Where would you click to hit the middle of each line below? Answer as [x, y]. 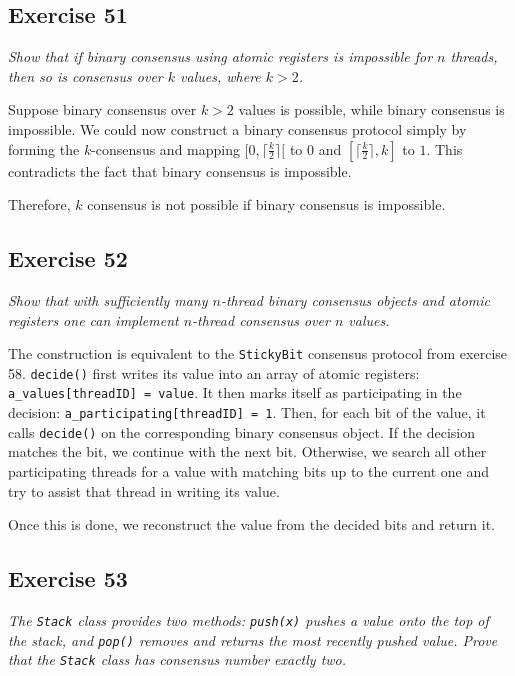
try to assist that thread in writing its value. [144, 490]
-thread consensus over [261, 319]
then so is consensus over [85, 75]
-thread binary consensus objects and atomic [355, 299]
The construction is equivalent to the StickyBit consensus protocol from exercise [258, 353]
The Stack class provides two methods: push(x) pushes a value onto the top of [248, 620]
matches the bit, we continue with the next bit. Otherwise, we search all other [247, 451]
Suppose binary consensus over [102, 109]
